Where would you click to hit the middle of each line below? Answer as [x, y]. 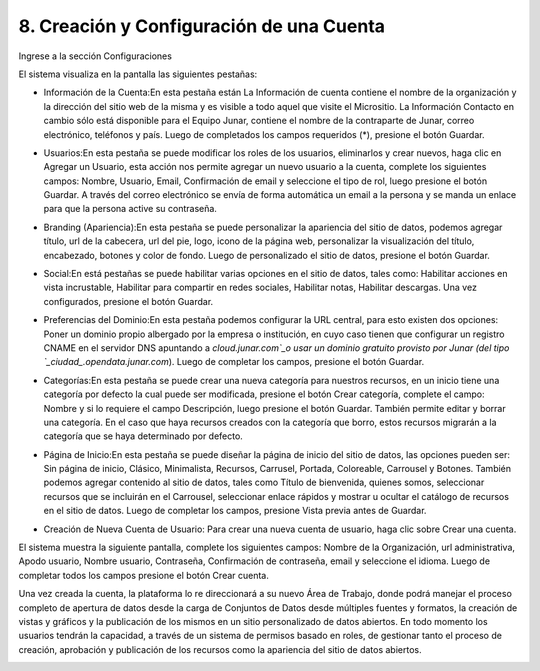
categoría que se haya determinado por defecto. [143, 436]
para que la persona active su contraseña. [130, 209]
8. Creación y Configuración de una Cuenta [201, 26]
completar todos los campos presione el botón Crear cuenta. [144, 575]
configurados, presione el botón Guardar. [128, 301]
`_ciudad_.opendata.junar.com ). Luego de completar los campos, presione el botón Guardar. [234, 362]
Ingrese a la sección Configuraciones [95, 56]
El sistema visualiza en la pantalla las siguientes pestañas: [138, 74]
